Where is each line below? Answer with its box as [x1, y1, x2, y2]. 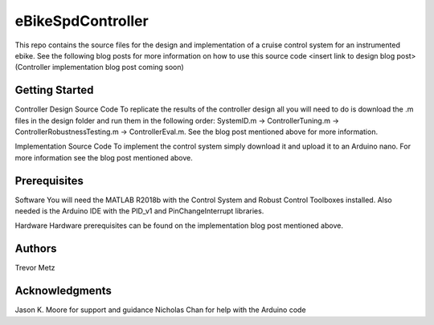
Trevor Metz [14, 263, 55, 273]
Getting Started [14, 83, 94, 97]
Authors [14, 242, 57, 256]
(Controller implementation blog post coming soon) [14, 63, 184, 72]
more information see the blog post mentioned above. [14, 152, 193, 162]
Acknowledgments [14, 284, 113, 298]
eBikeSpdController [14, 12, 149, 30]
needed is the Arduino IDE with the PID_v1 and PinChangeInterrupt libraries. [14, 206, 264, 216]
